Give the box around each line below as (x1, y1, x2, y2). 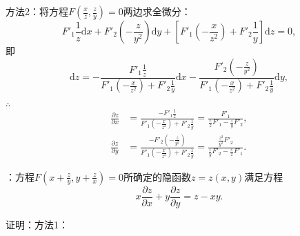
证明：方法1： (6, 217, 68, 231)
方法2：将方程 (6, 4, 68, 18)
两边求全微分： (123, 4, 191, 18)
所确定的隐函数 (123, 169, 191, 184)
